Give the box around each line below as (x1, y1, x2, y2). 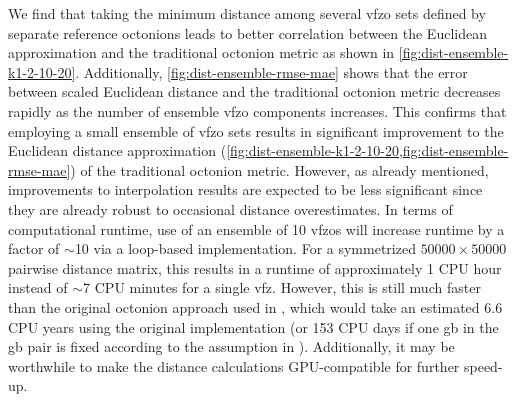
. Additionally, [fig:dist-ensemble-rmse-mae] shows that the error (75, 61, 468, 82)
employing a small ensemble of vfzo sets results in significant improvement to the (8, 120, 504, 141)
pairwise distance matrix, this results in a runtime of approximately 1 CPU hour (8, 257, 502, 278)
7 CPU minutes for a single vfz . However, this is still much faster (83, 277, 481, 298)
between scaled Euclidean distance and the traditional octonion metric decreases (8, 81, 501, 102)
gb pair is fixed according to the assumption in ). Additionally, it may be (8, 336, 455, 357)
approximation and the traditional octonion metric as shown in (8, 42, 395, 63)
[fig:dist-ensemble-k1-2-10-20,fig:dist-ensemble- (226, 140, 509, 161)
